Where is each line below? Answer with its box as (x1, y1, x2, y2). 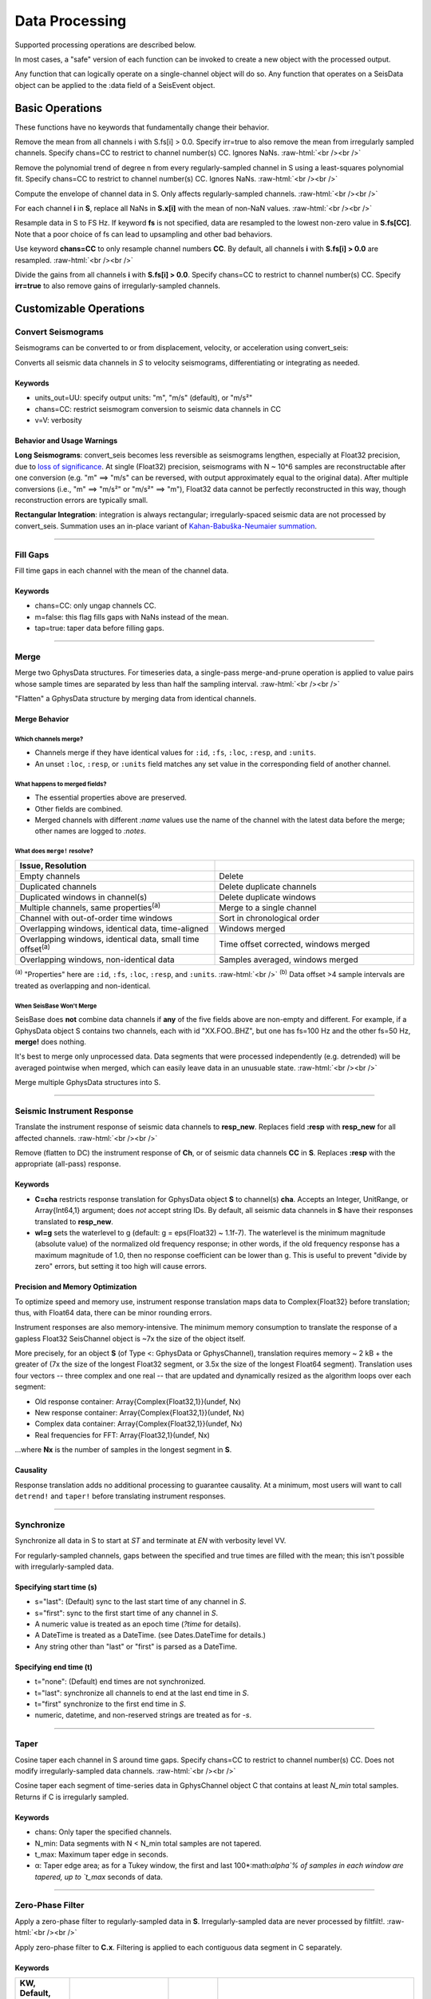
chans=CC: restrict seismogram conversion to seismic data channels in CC (34, 404, 281, 413)
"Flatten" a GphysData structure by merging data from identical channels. (14, 694, 257, 703)
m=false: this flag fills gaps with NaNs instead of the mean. (34, 612, 229, 621)
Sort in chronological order (219, 912, 320, 924)
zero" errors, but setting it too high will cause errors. (34, 1262, 208, 1271)
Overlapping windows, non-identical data (19, 954, 175, 965)
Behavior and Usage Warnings (14, 436, 118, 445)
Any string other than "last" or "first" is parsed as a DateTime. (34, 1642, 238, 1651)
